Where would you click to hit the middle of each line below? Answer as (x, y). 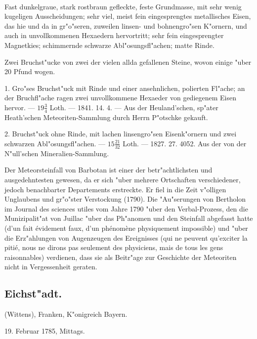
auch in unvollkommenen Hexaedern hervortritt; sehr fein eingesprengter (114, 35)
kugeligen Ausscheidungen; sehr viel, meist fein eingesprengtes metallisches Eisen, (128, 16)
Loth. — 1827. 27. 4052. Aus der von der (185, 143)
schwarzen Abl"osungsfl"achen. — (55, 143)
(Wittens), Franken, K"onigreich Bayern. (66, 314)
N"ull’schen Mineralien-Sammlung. (57, 153)
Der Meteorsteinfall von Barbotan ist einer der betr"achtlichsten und (108, 170)
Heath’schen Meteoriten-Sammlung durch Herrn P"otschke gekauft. (106, 117)
